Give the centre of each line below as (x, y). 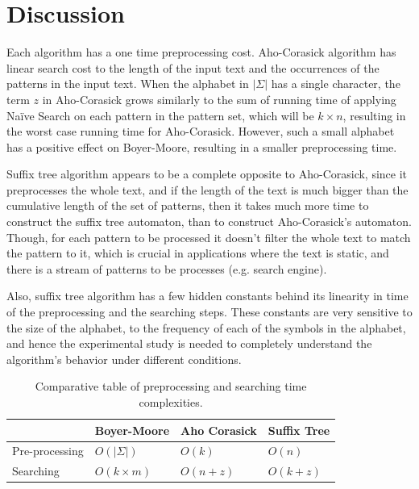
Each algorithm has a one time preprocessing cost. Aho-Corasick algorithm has (201, 52)
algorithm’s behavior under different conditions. (124, 359)
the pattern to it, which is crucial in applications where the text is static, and (198, 253)
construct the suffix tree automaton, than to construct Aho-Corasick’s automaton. (209, 222)
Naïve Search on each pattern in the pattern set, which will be (160, 115)
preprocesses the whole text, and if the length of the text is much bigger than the (207, 189)
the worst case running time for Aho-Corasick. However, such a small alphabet (201, 131)
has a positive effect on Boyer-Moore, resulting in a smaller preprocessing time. (202, 146)
